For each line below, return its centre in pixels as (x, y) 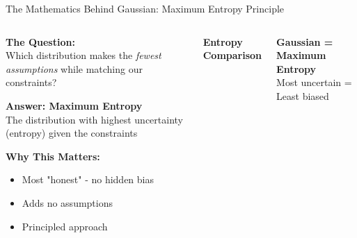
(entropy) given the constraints (72, 133)
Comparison (232, 55)
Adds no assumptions (67, 202)
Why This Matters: (53, 156)
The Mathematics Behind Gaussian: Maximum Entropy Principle (145, 8)
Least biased (303, 95)
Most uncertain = (314, 82)
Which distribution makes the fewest (84, 55)
